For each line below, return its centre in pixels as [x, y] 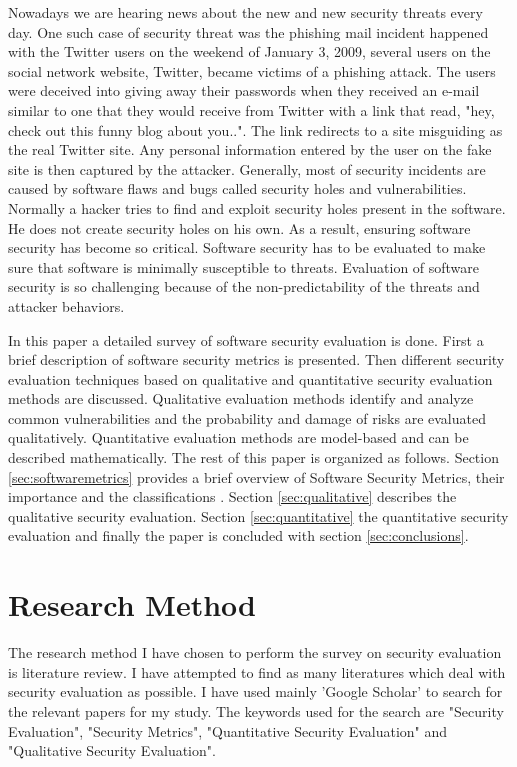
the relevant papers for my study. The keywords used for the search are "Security [256, 710]
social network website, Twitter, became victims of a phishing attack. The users [252, 70]
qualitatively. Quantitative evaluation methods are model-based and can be [238, 437]
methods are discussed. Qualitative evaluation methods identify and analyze [241, 398]
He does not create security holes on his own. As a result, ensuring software [239, 227]
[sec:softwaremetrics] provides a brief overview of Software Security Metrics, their [256, 476]
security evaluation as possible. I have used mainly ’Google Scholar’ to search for [255, 691]
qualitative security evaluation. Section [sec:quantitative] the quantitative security [258, 515]
